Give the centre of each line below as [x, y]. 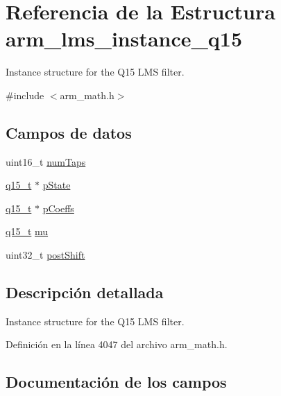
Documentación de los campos [116, 382]
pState [57, 185]
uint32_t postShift [45, 255]
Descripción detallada [85, 292]
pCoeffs [58, 208]
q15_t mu [27, 231]
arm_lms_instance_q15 [124, 38]
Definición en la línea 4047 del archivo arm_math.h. [117, 344]
